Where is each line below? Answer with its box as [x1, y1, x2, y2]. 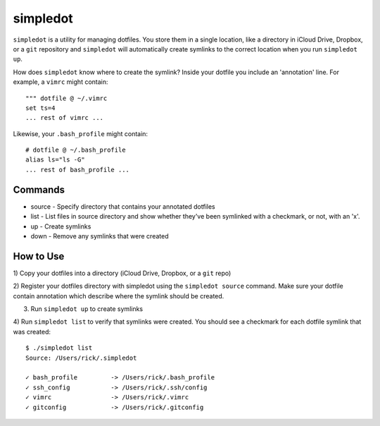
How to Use [13, 250, 65, 262]
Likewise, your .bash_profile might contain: [13, 129, 148, 138]
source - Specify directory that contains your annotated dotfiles [30, 202, 215, 211]
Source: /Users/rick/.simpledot [25, 353, 137, 362]
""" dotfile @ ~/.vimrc [25, 94, 108, 102]
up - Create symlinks [30, 222, 91, 231]
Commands [13, 183, 65, 195]
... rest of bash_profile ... [25, 166, 130, 174]
